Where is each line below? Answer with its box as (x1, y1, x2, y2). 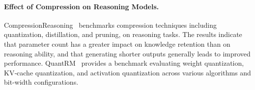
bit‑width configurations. (4, 77, 79, 87)
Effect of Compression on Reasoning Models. (4, 1, 159, 11)
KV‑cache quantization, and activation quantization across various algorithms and (4, 67, 251, 77)
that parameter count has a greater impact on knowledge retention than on (4, 38, 230, 49)
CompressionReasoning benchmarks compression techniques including (4, 19, 217, 30)
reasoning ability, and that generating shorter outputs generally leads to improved (4, 48, 251, 58)
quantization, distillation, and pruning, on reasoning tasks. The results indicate (4, 29, 242, 39)
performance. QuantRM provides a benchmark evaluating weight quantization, (4, 58, 244, 68)
